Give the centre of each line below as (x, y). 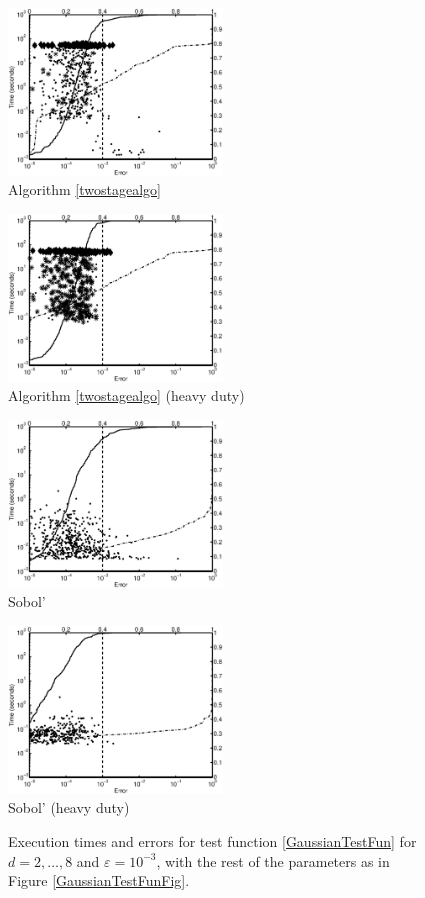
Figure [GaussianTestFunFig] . (99, 880)
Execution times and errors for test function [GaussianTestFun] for (212, 841)
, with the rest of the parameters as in (273, 860)
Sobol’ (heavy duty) (69, 807)
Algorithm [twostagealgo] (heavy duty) (126, 395)
